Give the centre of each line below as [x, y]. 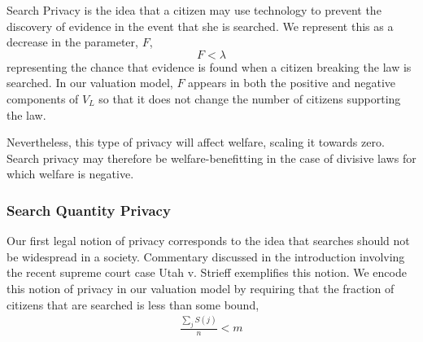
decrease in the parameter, [72, 42]
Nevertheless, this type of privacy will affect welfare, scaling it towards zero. [196, 142]
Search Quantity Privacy [89, 210]
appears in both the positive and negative [292, 83]
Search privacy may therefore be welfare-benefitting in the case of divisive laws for [211, 158]
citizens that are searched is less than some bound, [133, 304]
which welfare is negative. [70, 174]
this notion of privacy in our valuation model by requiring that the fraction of [201, 288]
